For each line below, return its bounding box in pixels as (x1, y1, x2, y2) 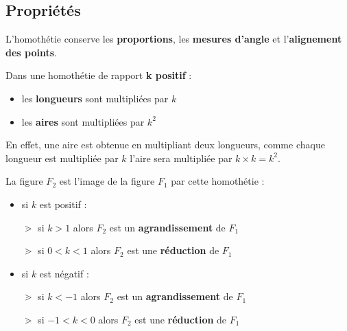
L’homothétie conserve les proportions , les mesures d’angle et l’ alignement (5, 32, 342, 46)
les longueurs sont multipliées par (21, 91, 169, 105)
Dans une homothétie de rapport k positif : (5, 68, 192, 82)
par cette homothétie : (171, 174, 265, 188)
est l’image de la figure (59, 174, 155, 188)
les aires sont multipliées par (21, 114, 145, 128)
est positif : (39, 196, 87, 211)
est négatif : (39, 266, 89, 280)
